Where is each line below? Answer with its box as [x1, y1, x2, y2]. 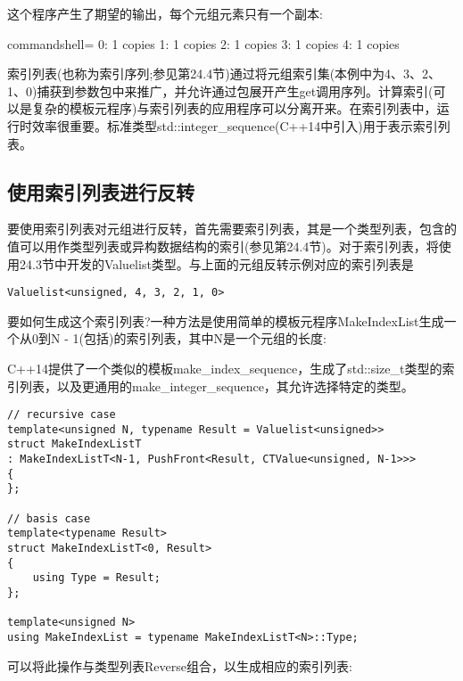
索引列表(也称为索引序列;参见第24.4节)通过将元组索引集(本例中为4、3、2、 [7, 64, 442, 83]
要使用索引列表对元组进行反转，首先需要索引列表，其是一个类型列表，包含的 [7, 219, 457, 238]
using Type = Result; [32, 571, 161, 585]
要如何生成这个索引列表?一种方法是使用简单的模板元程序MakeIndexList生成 [7, 311, 444, 330]
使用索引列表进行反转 [7, 177, 194, 205]
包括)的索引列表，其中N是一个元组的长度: [83, 329, 327, 348]
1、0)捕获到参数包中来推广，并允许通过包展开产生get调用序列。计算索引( [7, 81, 434, 100]
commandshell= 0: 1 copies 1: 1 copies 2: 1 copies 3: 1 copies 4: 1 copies [7, 34, 400, 53]
